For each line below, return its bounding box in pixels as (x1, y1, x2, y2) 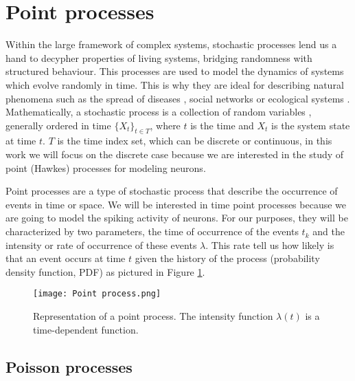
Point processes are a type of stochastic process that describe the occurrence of (5, 184, 338, 198)
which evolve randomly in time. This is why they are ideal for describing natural (5, 77, 344, 91)
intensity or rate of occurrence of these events (5, 237, 197, 252)
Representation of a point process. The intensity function (33, 309, 273, 323)
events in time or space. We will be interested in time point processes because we (5, 197, 347, 211)
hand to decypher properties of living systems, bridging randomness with (5, 50, 312, 65)
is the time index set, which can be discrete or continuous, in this (57, 133, 332, 148)
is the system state (271, 118, 350, 132)
